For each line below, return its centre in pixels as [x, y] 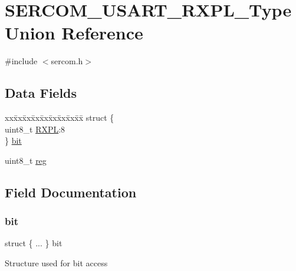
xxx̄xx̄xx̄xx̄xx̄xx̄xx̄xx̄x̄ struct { [60, 118]
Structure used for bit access [56, 263]
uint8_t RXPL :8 [35, 129]
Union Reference [74, 33]
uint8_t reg [26, 160]
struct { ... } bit [34, 243]
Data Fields [41, 93]
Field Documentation [71, 192]
